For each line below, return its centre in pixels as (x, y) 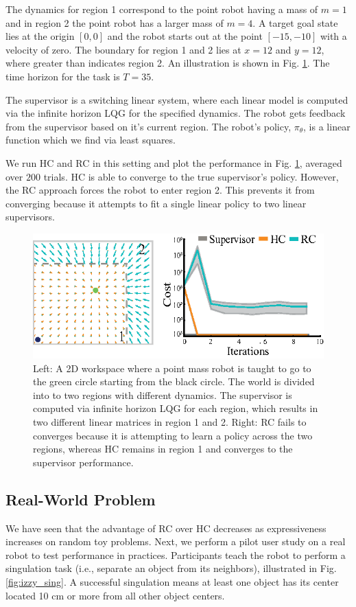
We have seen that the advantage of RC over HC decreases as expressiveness (166, 528)
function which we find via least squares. (91, 140)
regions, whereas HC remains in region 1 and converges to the (163, 449)
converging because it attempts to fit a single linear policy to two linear (156, 203)
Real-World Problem (81, 499)
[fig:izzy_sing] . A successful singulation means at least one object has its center (172, 581)
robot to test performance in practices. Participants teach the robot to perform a (176, 554)
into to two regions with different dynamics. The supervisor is (163, 394)
